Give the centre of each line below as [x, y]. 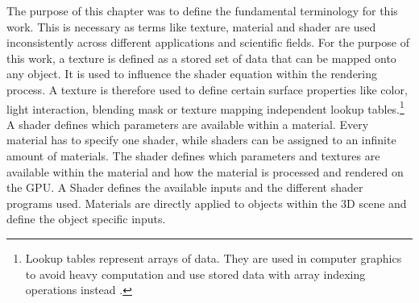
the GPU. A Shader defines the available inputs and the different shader [185, 187]
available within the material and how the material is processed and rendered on [205, 171]
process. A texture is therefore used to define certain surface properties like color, [207, 89]
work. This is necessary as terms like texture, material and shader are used [191, 26]
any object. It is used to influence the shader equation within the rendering [192, 74]
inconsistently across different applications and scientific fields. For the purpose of [208, 42]
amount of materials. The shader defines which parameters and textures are [193, 156]
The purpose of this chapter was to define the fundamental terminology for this [202, 10]
